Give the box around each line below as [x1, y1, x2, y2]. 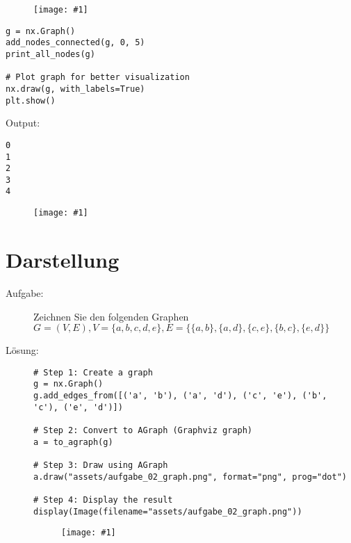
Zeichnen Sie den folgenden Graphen [33, 309, 189, 323]
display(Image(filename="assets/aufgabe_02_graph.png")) [33, 506, 302, 517]
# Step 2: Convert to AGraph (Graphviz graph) [33, 425, 252, 435]
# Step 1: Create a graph [33, 367, 153, 378]
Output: [6, 115, 40, 130]
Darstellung [6, 245, 120, 273]
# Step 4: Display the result [33, 494, 173, 505]
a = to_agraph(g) [33, 437, 113, 447]
